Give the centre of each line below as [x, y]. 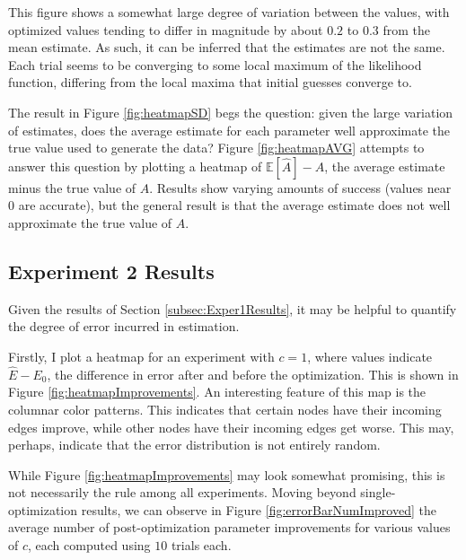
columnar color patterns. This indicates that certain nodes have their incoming [225, 409]
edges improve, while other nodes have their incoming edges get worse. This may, [231, 427]
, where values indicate [370, 356]
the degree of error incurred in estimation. [124, 326]
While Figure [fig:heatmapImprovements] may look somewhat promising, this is [227, 474]
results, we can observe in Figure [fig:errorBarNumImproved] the [259, 509]
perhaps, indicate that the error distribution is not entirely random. [194, 445]
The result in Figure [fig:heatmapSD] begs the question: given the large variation [231, 112]
